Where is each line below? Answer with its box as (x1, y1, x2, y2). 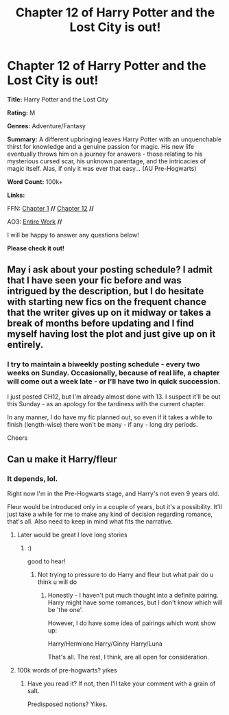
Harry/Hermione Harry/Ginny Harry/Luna (47, 640, 163, 648)
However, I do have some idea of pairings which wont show (47, 619, 216, 627)
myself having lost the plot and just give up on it (7, 328, 216, 340)
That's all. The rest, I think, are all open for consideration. (47, 653, 209, 661)
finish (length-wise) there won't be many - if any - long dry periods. (7, 420, 198, 428)
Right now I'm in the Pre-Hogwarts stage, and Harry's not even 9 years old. (7, 489, 220, 498)
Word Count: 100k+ (7, 177, 63, 186)
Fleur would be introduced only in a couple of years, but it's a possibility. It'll (7, 503, 223, 511)
